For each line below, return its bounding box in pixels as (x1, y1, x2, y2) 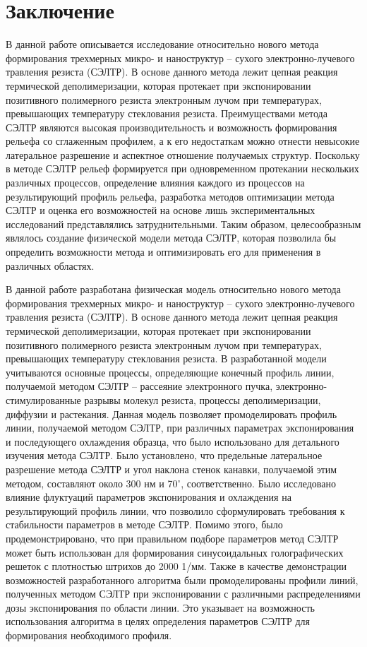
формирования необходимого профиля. (6, 628, 172, 643)
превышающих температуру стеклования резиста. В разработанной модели (6, 351, 327, 366)
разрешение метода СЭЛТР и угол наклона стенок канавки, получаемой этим (6, 461, 337, 476)
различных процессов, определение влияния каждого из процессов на (6, 175, 305, 190)
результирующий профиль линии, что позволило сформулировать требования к (6, 503, 345, 518)
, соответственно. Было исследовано (181, 475, 336, 490)
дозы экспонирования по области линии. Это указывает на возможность (6, 600, 315, 615)
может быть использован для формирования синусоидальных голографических (6, 545, 344, 559)
